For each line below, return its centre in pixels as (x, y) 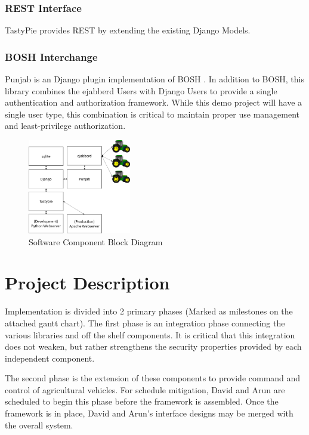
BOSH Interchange (51, 56)
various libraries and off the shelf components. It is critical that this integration (150, 334)
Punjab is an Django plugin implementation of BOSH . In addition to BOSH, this (154, 79)
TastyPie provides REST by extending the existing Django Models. (128, 30)
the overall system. (39, 425)
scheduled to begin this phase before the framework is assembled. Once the (142, 401)
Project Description (87, 283)
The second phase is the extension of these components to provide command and (153, 378)
